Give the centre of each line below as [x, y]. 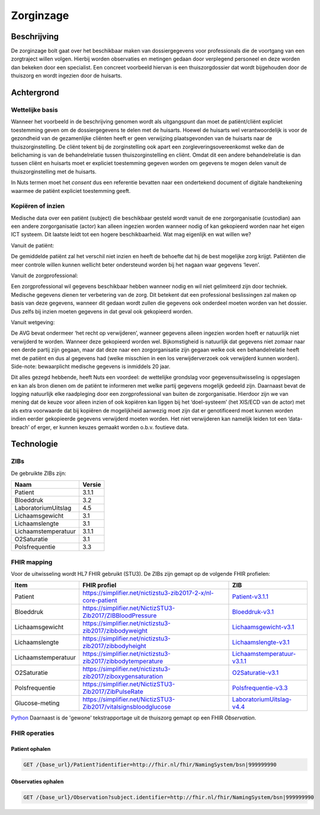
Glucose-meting [37, 703]
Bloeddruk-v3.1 [253, 612]
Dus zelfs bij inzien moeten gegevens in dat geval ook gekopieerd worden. [102, 311]
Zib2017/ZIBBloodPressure [119, 616]
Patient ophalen [31, 749]
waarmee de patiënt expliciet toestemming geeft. [71, 191]
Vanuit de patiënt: [33, 245]
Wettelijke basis [35, 110]
